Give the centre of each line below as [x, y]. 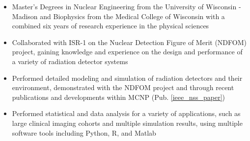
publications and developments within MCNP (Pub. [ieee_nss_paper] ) [119, 97]
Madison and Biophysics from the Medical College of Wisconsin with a [118, 16]
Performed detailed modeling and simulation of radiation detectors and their [127, 78]
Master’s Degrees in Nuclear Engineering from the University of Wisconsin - [126, 6]
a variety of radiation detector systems [70, 61]
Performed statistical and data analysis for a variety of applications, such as [126, 113]
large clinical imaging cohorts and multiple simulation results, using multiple [127, 123]
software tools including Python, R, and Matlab [84, 132]
